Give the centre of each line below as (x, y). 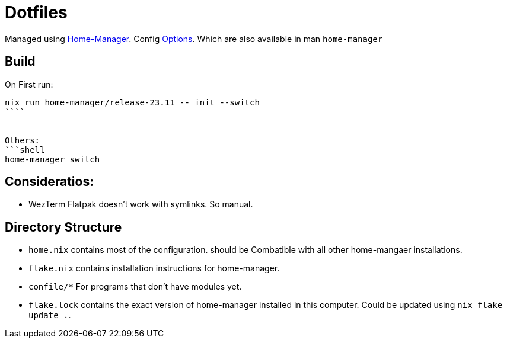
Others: (23, 140)
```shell (25, 150)
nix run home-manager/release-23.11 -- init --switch (132, 102)
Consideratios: (50, 182)
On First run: (29, 84)
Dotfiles (36, 12)
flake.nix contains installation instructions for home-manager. (154, 268)
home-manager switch (52, 159)
